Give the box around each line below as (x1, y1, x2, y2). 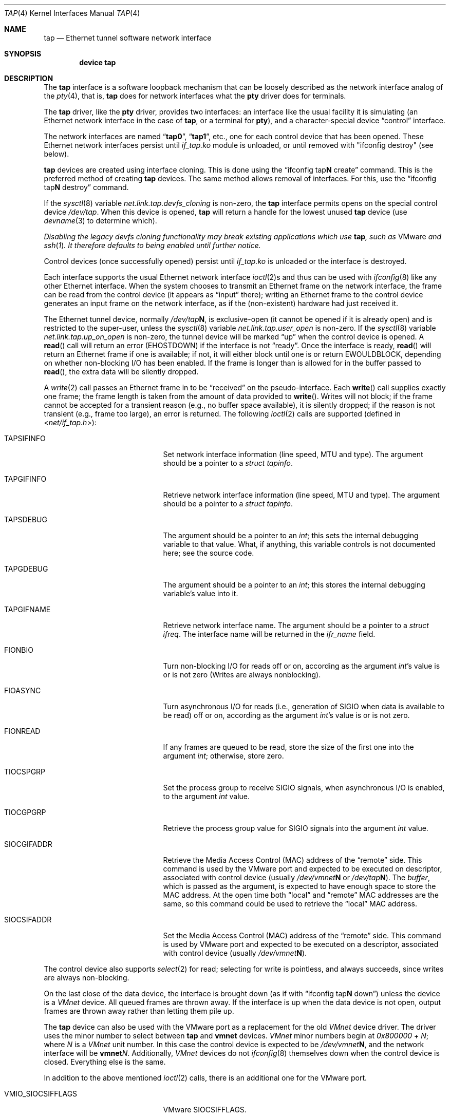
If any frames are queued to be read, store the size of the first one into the (163, 743, 414, 751)
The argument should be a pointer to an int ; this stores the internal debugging (163, 580, 425, 589)
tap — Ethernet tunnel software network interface (44, 33, 212, 42)
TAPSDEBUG (4, 515, 47, 524)
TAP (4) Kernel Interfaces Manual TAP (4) (4, 9, 140, 17)
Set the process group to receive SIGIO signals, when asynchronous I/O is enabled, (163, 783, 445, 792)
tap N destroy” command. (44, 183, 129, 192)
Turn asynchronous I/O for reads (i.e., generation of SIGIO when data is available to (163, 702, 445, 711)
